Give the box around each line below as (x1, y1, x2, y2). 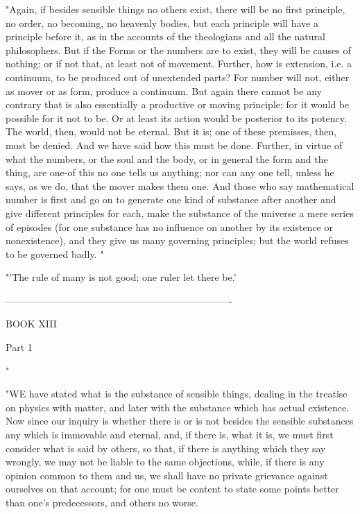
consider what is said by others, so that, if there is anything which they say (6, 440, 326, 455)
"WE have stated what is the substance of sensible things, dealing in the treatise (6, 386, 348, 401)
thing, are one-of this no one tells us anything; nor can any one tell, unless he (6, 165, 334, 180)
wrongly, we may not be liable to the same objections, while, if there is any (6, 454, 325, 469)
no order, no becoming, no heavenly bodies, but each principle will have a (6, 15, 318, 30)
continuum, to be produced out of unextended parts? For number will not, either (6, 69, 350, 84)
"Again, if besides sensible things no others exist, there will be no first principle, (6, 2, 345, 16)
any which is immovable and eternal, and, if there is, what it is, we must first (6, 427, 334, 442)
